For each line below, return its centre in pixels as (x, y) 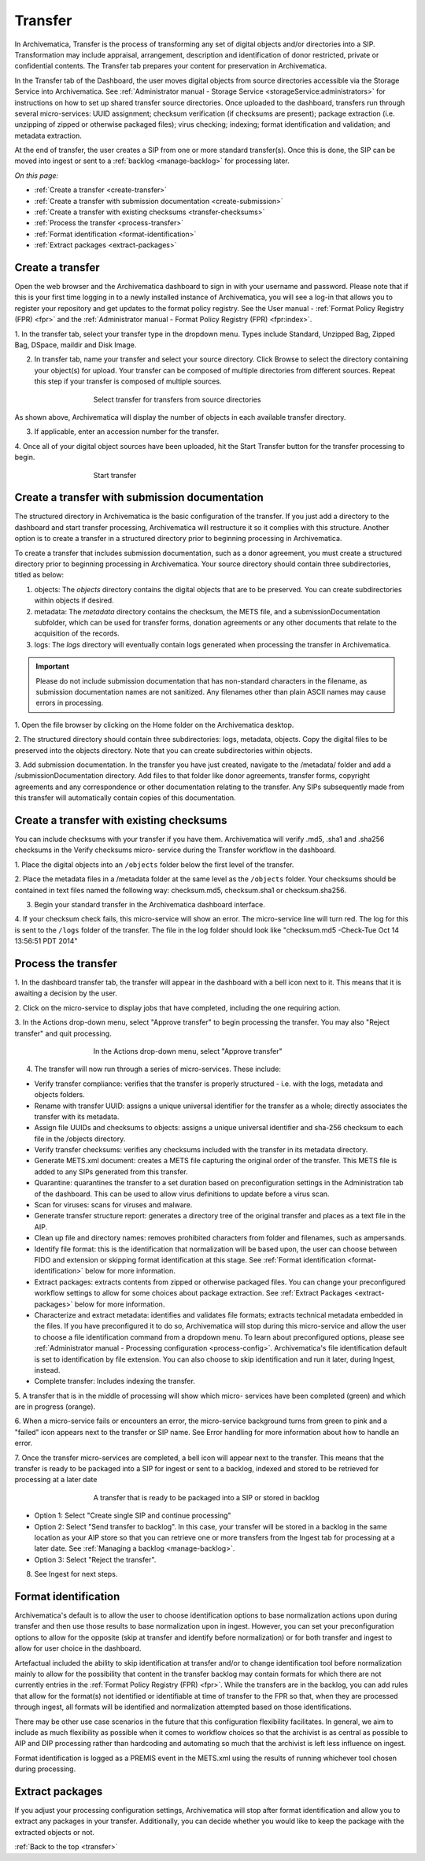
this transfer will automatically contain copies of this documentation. (125, 798)
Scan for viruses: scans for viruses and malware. (113, 1205)
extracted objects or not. (54, 1832)
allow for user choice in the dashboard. (78, 1648)
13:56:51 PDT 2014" (46, 941)
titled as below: (39, 575)
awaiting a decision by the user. (66, 993)
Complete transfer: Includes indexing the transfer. (115, 1381)
